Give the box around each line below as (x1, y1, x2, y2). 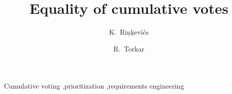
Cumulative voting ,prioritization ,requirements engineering (4, 81, 184, 91)
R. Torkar (113, 43, 145, 53)
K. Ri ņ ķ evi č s (109, 27, 149, 37)
